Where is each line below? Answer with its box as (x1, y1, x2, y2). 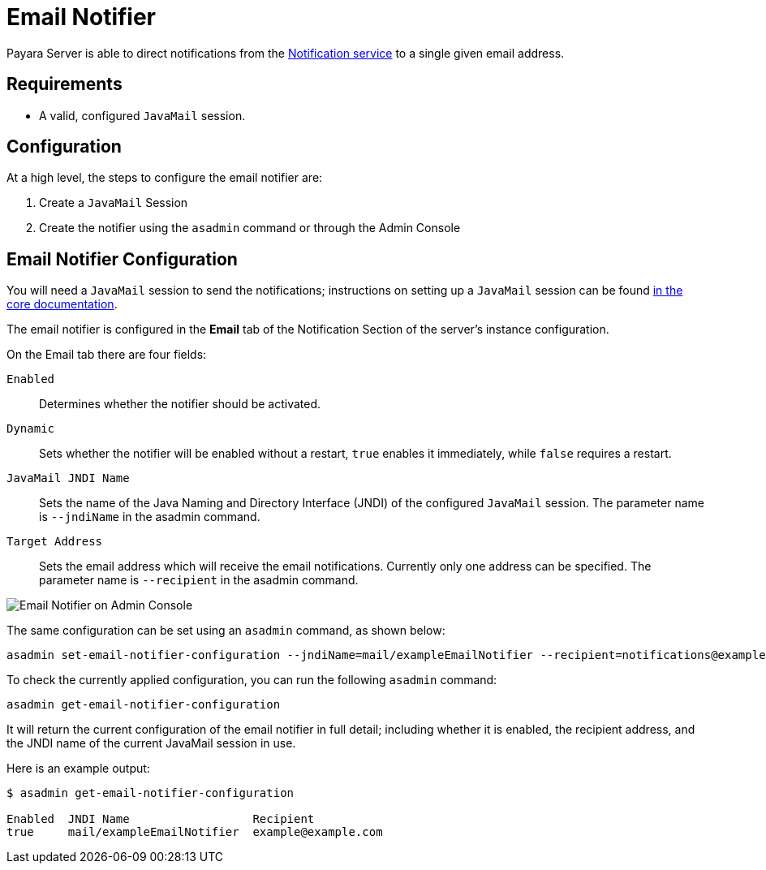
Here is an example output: (6, 761, 150, 776)
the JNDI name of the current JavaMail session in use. (6, 736, 296, 751)
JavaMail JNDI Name (6, 472, 130, 485)
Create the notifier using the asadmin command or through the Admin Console (39, 221, 461, 235)
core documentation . (6, 297, 118, 312)
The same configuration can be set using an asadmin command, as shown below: (6, 623, 445, 638)
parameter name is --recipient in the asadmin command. (39, 573, 359, 588)
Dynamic (6, 422, 55, 436)
